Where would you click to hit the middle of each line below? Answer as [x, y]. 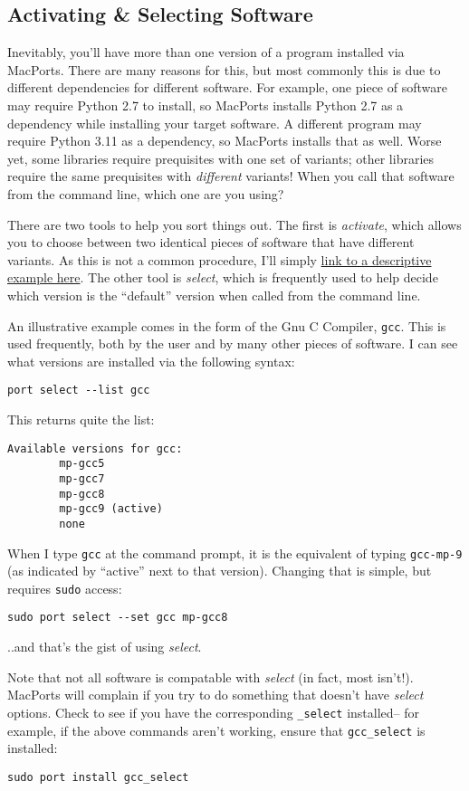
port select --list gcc [79, 391]
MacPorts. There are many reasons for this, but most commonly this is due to [224, 69]
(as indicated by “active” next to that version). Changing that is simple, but [220, 571]
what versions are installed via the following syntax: [151, 361]
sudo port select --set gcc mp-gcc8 [118, 618]
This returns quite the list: [81, 419]
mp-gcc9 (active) [111, 509]
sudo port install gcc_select [98, 777]
